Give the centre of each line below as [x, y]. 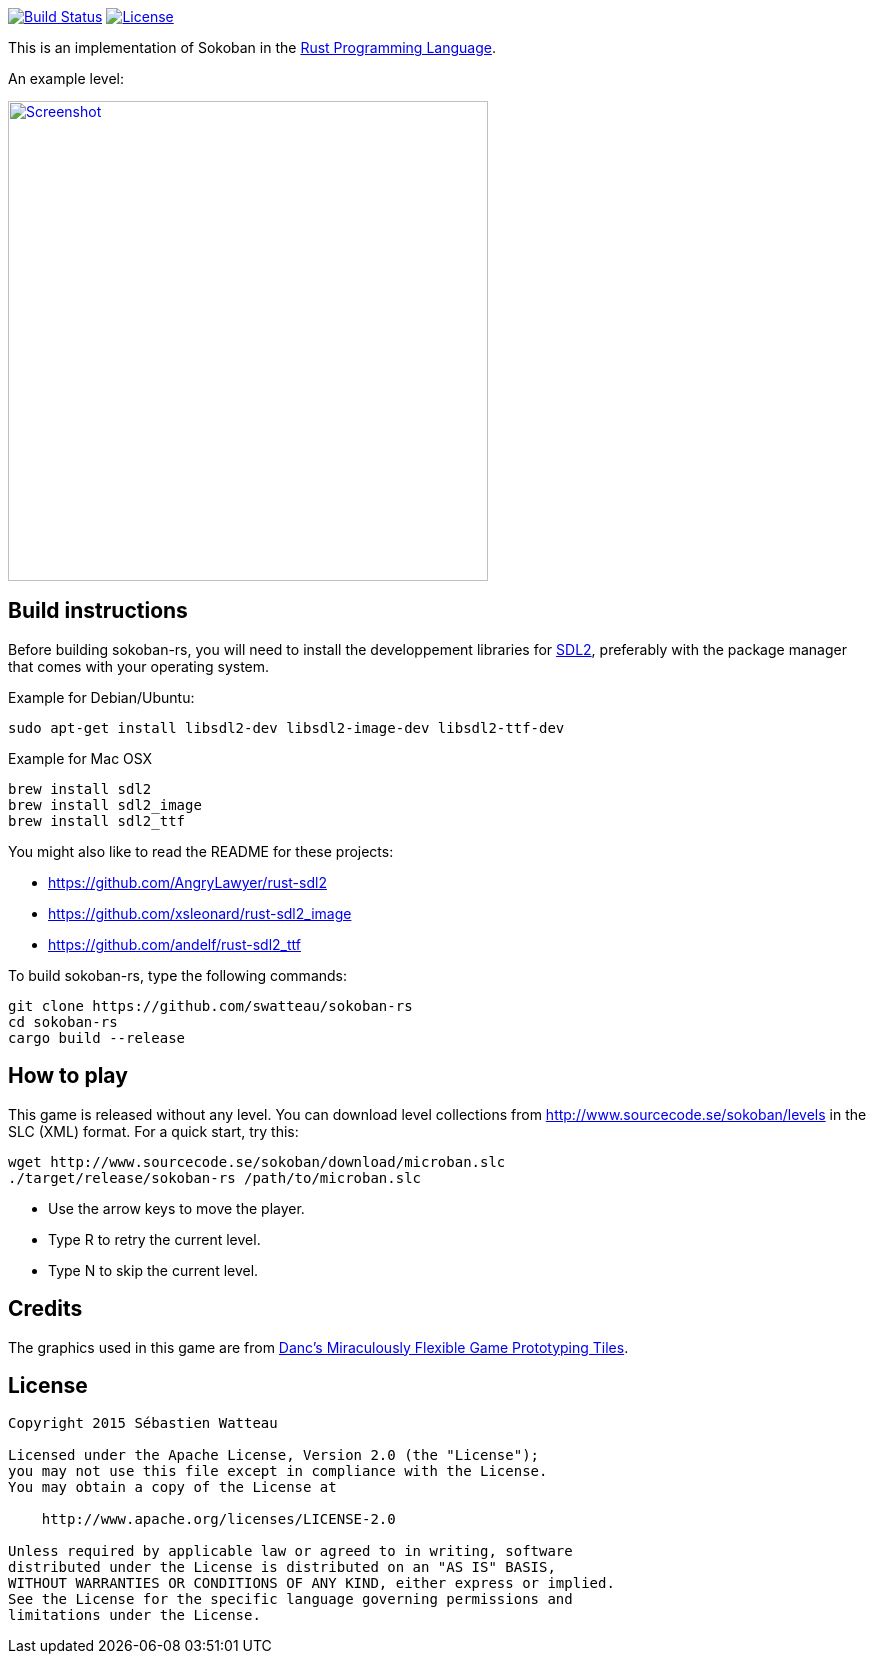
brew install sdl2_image [105, 804]
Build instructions [98, 611]
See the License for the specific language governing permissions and [290, 1599]
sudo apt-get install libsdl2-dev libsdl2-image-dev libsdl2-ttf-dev [286, 727]
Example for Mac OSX [80, 758]
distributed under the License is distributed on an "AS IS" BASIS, [282, 1567]
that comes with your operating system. [139, 666]
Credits [45, 1309]
